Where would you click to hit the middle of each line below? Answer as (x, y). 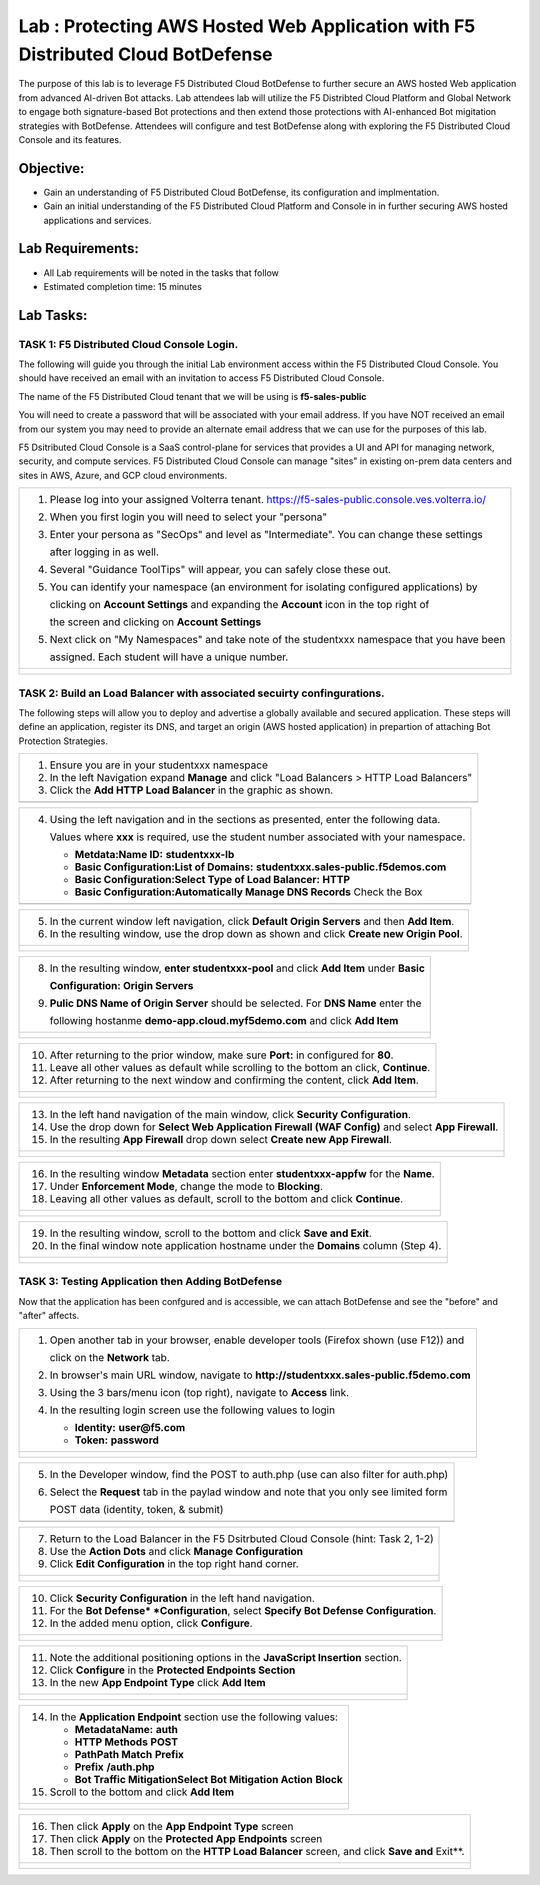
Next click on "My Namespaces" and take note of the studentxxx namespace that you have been (277, 640)
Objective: (51, 168)
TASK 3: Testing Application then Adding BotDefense (150, 1282)
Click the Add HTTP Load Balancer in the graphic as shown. (191, 790)
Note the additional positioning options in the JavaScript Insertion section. (225, 1657)
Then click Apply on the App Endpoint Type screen (171, 1826)
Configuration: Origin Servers (121, 986)
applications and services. (97, 220)
